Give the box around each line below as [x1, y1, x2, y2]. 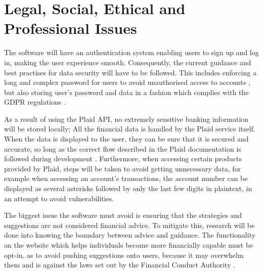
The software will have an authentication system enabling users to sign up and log [4, 47, 259, 58]
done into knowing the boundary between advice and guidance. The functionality [4, 230, 256, 240]
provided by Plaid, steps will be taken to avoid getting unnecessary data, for [4, 163, 241, 173]
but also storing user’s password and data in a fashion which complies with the [4, 86, 249, 97]
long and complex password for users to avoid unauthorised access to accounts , [4, 77, 251, 87]
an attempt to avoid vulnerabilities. [4, 193, 114, 203]
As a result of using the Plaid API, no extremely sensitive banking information [4, 113, 249, 124]
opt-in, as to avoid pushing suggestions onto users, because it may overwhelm [4, 249, 244, 260]
